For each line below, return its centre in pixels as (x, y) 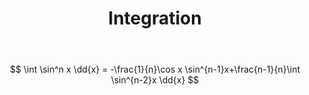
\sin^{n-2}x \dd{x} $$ (155, 80)
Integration (155, 18)
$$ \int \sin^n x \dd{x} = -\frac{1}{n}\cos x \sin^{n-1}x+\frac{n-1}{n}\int (155, 69)
